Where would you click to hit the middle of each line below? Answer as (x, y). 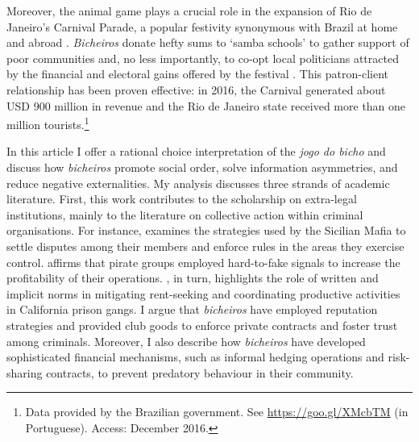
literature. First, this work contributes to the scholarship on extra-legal (182, 199)
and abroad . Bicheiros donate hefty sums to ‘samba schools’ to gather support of (208, 42)
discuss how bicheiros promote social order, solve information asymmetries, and (202, 167)
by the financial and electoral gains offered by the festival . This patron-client (198, 74)
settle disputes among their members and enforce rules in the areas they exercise (205, 246)
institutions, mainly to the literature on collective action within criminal (185, 214)
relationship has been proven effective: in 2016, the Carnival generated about (196, 89)
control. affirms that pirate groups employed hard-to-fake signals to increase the (203, 262)
